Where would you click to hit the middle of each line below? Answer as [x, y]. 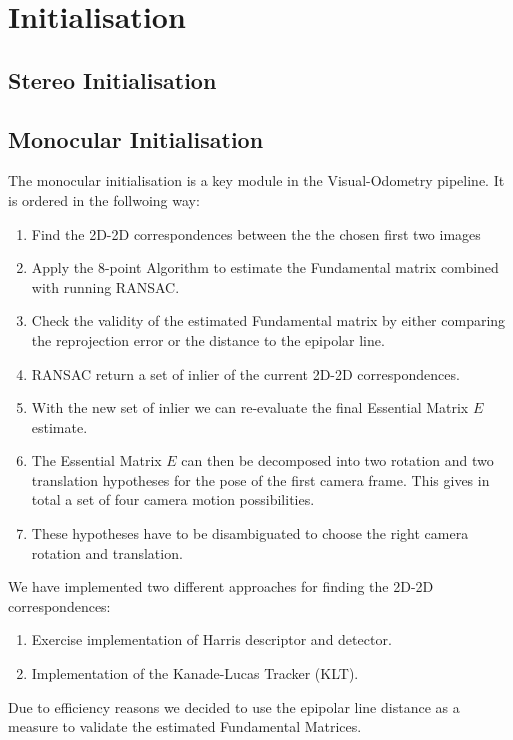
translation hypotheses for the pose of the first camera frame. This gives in [260, 479]
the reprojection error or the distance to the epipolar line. [208, 339]
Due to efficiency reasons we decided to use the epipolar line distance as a [234, 706]
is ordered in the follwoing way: [104, 199]
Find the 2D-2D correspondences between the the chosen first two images [256, 233]
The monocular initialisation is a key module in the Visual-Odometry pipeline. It [256, 180]
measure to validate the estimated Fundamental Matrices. [185, 726]
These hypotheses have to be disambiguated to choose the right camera [250, 533]
